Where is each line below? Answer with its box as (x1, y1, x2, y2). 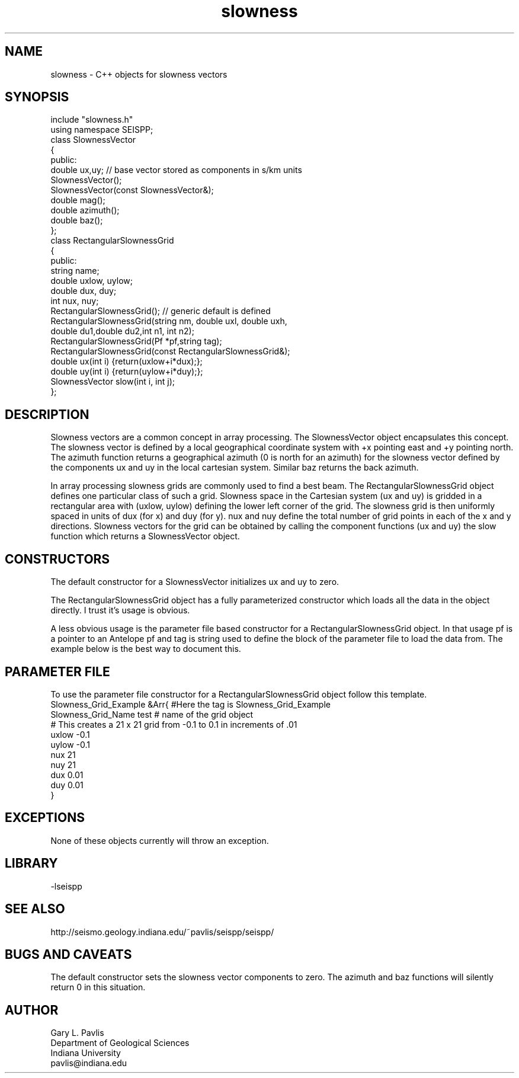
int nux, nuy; (50, 296, 99, 306)
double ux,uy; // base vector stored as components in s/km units (50, 165, 302, 175)
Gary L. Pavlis (50, 1028, 104, 1038)
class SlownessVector (50, 135, 136, 145)
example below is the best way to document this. (50, 644, 241, 654)
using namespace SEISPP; (50, 124, 153, 135)
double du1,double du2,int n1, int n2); (50, 326, 194, 337)
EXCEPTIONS (5, 810, 85, 826)
